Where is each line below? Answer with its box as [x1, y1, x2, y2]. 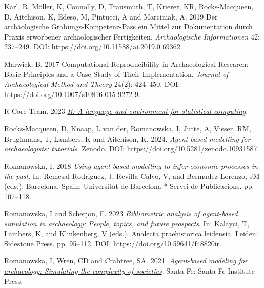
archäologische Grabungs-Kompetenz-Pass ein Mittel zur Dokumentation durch [4, 21, 253, 32]
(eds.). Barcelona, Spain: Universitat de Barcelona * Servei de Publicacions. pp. [4, 180, 254, 191]
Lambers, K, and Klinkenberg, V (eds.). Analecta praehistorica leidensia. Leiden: [4, 228, 258, 239]
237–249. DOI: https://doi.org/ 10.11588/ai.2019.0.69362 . [4, 41, 182, 52]
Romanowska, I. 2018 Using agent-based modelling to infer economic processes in [4, 160, 258, 171]
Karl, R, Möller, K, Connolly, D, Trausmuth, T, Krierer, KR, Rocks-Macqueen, [4, 1, 254, 11]
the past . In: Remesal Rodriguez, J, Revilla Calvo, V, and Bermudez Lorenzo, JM [4, 170, 260, 181]
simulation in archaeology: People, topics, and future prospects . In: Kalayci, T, [4, 218, 250, 228]
